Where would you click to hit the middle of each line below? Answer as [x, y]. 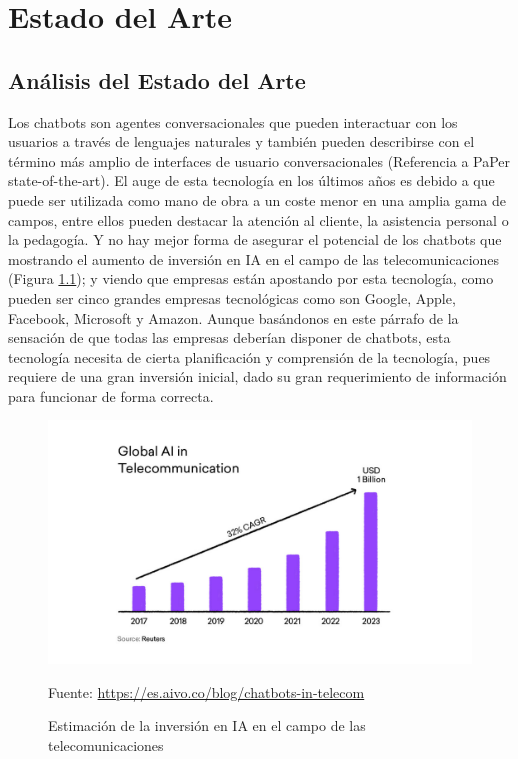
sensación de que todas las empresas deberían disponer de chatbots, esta [229, 337]
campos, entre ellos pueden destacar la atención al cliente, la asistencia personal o [258, 219]
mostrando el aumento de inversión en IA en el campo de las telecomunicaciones [254, 258]
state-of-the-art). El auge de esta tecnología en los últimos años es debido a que [251, 180]
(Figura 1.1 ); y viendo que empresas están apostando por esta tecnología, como [251, 278]
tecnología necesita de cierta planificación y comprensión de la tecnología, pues [249, 356]
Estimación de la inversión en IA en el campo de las [207, 725]
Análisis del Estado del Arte [157, 79]
